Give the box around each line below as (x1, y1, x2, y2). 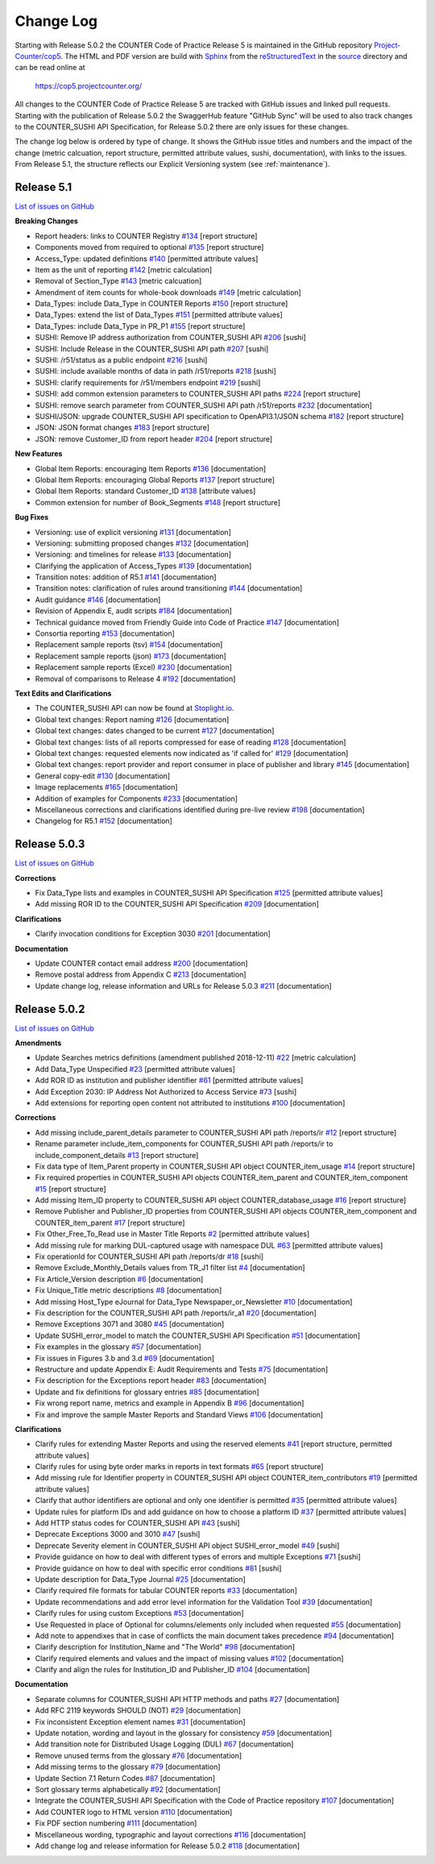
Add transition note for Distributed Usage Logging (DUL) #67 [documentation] (35, 1739, 294, 1749)
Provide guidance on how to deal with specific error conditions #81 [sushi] (35, 1563, 282, 1573)
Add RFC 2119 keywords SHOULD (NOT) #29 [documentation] (35, 1705, 242, 1716)
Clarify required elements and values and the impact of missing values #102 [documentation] (35, 1653, 344, 1663)
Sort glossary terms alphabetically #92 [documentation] (35, 1785, 221, 1794)
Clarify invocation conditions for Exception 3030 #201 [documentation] (35, 929, 271, 939)
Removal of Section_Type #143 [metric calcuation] (35, 276, 202, 286)
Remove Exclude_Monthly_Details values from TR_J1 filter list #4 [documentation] (35, 1263, 305, 1272)
